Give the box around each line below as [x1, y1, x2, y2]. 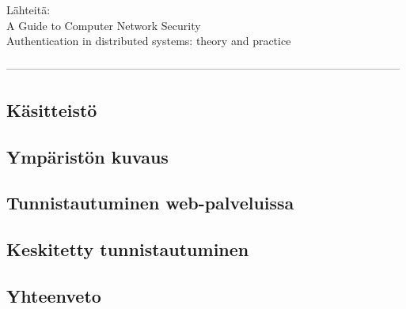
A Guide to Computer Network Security [6, 17, 201, 33]
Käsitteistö [6, 97, 97, 122]
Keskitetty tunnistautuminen [6, 237, 249, 262]
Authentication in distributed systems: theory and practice [6, 32, 291, 49]
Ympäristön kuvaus [6, 144, 169, 168]
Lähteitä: [6, 2, 51, 17]
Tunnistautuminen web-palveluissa [6, 190, 294, 215]
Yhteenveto [6, 283, 101, 307]
